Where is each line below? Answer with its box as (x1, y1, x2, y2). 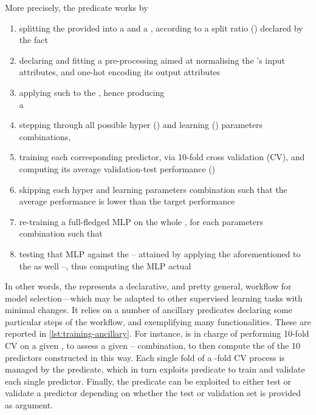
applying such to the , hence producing (19, 86, 165, 98)
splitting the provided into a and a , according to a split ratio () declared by (19, 21, 303, 34)
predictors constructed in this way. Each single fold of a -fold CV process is (5, 351, 285, 363)
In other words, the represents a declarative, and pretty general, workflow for (5, 280, 292, 292)
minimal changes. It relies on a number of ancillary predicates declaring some (5, 303, 292, 316)
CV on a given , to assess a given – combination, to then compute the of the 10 (5, 339, 300, 352)
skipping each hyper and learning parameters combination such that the (19, 183, 287, 195)
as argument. (5, 399, 53, 411)
